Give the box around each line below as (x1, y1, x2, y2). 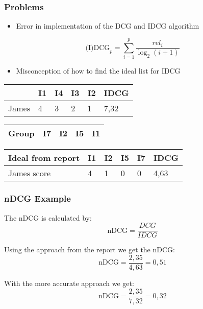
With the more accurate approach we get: (4, 278, 134, 289)
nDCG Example (4, 192, 71, 205)
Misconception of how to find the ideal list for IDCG (16, 65, 181, 76)
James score (8, 167, 51, 179)
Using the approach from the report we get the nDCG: (4, 244, 175, 255)
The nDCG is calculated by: (4, 212, 92, 223)
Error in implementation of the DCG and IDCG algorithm (16, 20, 199, 31)
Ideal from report (8, 151, 80, 163)
